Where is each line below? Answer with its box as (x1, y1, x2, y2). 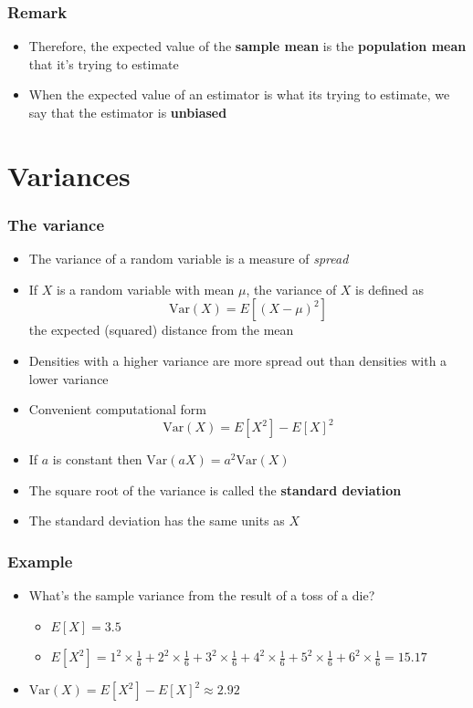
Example (7, 549, 73, 572)
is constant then (52, 450, 142, 469)
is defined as (355, 279, 424, 298)
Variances (7, 156, 131, 193)
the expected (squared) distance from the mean (28, 320, 294, 339)
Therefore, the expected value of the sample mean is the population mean (28, 36, 467, 56)
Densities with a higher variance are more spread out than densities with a (28, 350, 447, 370)
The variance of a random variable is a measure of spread (28, 249, 349, 268)
